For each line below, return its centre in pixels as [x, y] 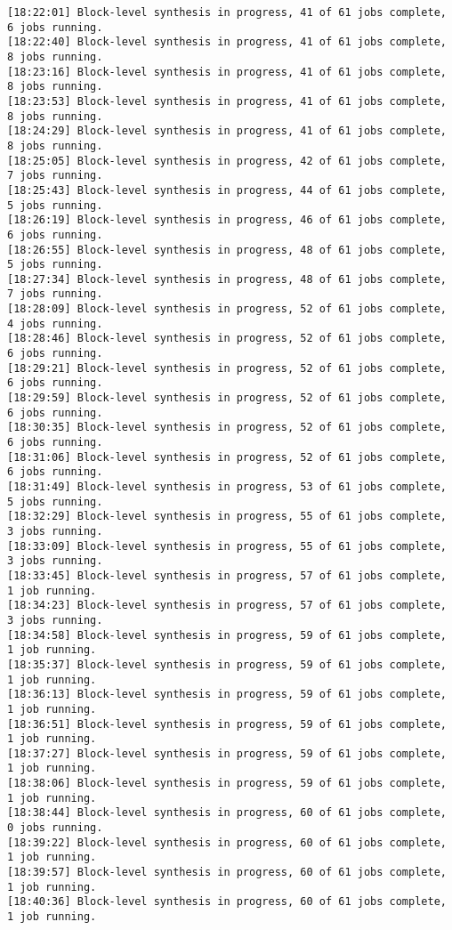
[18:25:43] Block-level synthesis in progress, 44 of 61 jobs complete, [227, 190]
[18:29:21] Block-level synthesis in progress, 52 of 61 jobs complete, [227, 368]
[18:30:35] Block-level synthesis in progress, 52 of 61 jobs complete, [227, 428]
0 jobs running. [55, 828]
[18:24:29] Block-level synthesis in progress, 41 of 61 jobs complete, [227, 131]
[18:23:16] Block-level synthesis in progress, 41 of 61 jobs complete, [227, 72]
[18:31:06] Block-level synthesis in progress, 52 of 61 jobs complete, [227, 457]
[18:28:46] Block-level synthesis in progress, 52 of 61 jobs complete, [227, 339]
